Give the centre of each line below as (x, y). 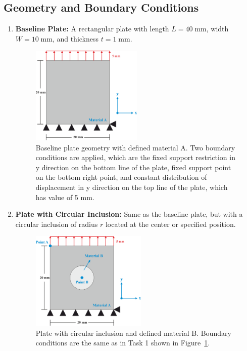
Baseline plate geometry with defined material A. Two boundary (135, 147)
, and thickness (76, 38)
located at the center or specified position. (170, 224)
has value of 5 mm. (65, 197)
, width (217, 29)
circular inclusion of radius (57, 224)
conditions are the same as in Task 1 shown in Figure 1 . (123, 343)
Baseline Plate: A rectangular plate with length (92, 29)
